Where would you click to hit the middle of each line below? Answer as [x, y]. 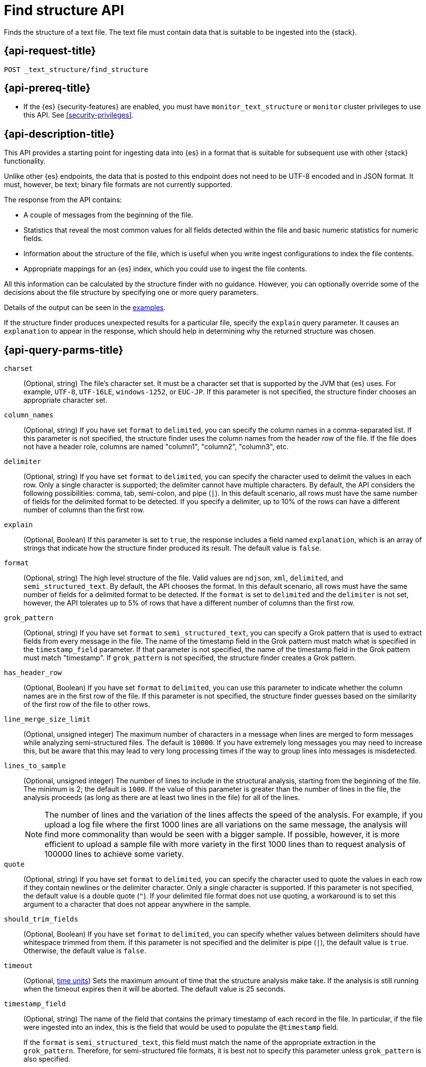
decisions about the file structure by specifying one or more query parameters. [131, 292]
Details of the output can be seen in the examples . [85, 308]
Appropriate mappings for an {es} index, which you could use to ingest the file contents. [165, 269]
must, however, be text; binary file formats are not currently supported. [118, 185]
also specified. [47, 1059]
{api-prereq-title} [47, 88]
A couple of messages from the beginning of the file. [108, 215]
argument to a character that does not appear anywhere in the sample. [137, 904]
